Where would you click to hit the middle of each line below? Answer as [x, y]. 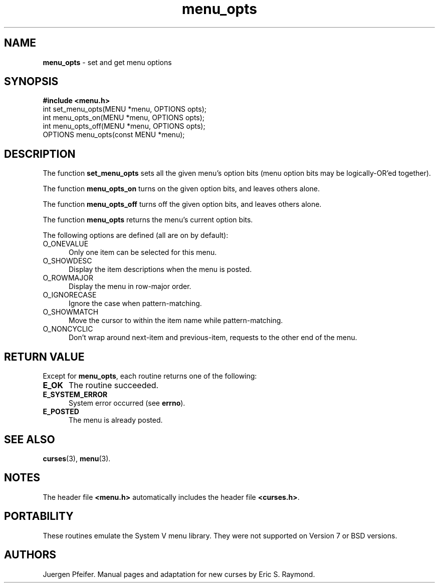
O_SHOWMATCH [71, 312]
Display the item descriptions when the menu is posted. [160, 269]
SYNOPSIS [31, 82]
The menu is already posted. [116, 420]
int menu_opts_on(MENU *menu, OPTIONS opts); [124, 118]
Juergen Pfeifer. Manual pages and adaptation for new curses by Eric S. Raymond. [179, 574]
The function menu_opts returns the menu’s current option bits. [148, 220]
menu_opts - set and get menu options [107, 62]
